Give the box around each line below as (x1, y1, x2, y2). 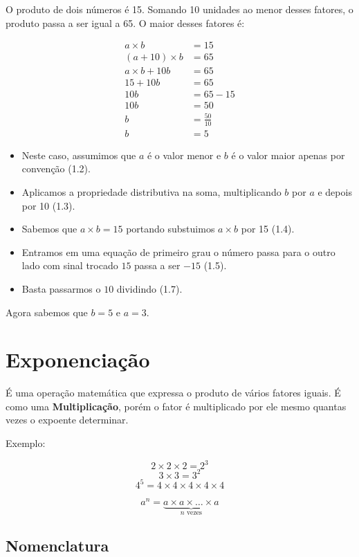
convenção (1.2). (21, 161, 91, 176)
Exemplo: (6, 436, 46, 450)
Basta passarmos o (21, 281, 101, 295)
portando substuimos (126, 221, 215, 236)
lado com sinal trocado (21, 258, 118, 273)
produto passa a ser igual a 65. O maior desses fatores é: (6, 15, 245, 30)
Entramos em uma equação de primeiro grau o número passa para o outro (21, 244, 335, 259)
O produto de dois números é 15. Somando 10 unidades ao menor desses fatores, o (6, 2, 353, 16)
